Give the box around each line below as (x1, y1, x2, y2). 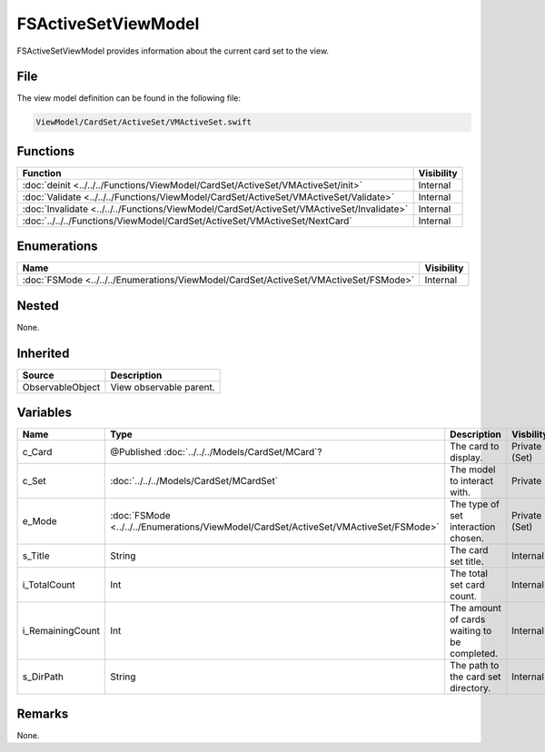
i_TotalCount (22, 579, 76, 591)
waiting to (450, 625, 492, 638)
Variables (16, 405, 73, 421)
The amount (450, 602, 501, 615)
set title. (450, 555, 485, 568)
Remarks (16, 706, 69, 721)
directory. (450, 682, 491, 695)
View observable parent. (110, 381, 215, 393)
